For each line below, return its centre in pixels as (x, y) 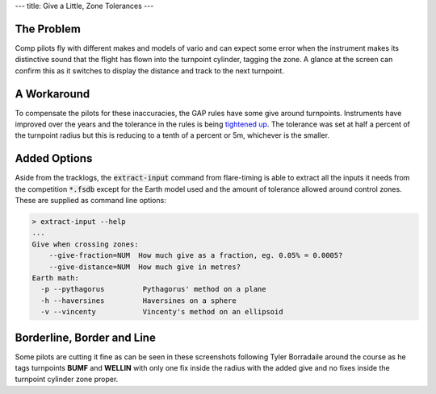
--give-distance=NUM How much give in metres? (145, 267)
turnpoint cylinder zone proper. (67, 379)
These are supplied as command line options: (91, 201)
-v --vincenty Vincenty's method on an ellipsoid (162, 312)
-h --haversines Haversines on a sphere (139, 301)
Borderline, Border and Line (86, 337)
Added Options (54, 158)
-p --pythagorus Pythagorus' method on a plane (153, 289)
